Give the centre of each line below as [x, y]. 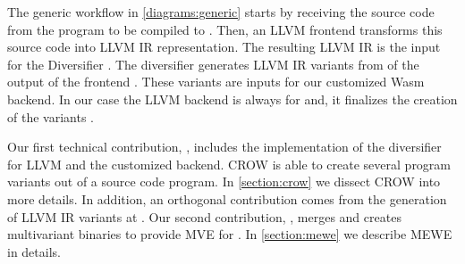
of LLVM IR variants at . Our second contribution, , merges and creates [204, 216]
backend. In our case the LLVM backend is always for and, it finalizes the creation [232, 99]
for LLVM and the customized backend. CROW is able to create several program [229, 164]
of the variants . [51, 116]
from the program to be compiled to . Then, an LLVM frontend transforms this [225, 29]
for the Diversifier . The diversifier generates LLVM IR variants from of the [213, 64]
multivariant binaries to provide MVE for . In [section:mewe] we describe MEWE [230, 234]
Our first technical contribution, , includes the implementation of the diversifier [224, 147]
